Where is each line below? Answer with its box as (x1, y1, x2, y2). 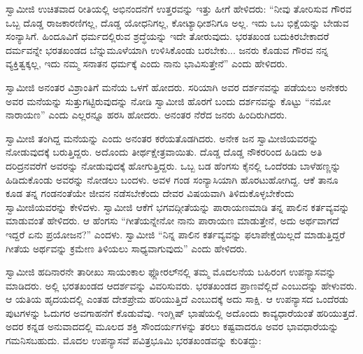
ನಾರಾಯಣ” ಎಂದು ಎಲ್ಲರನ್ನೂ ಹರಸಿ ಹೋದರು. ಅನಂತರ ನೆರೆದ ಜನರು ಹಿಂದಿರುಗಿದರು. (6, 107, 287, 122)
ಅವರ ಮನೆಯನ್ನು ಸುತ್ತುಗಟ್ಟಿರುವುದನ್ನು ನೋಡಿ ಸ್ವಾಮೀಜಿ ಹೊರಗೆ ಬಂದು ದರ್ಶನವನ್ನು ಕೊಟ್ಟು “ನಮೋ (6, 93, 331, 108)
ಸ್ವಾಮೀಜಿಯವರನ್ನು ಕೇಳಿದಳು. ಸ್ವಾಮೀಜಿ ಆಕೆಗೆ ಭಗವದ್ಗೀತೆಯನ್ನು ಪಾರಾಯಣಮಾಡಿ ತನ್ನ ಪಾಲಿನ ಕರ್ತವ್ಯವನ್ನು (6, 199, 350, 214)
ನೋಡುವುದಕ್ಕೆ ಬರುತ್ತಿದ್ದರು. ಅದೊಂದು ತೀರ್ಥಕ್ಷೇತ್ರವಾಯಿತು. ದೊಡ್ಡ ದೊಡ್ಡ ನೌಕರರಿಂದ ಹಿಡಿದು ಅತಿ (6, 144, 322, 159)
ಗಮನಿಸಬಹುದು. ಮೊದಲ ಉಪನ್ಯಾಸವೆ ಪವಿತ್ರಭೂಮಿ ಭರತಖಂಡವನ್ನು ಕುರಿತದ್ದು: (6, 333, 262, 348)
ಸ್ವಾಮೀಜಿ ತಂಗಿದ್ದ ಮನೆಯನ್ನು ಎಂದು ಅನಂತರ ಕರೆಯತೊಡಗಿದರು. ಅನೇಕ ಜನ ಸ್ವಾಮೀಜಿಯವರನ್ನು (6, 130, 319, 145)
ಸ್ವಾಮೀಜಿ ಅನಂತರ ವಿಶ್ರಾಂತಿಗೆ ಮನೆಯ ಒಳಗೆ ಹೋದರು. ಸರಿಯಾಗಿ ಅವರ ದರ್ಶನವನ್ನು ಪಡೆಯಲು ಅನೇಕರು (6, 79, 348, 94)
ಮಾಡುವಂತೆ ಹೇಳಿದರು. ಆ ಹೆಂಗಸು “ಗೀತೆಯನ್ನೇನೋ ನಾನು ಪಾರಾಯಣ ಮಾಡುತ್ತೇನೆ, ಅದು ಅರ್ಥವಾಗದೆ (6, 213, 339, 228)
